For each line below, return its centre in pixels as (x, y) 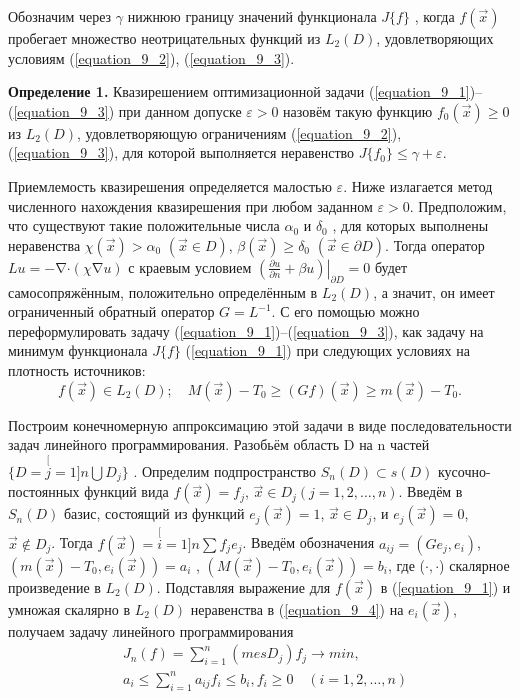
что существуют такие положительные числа (144, 225)
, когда (434, 16)
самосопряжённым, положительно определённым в (163, 291)
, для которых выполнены (410, 225)
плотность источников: (77, 369)
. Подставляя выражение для (243, 586)
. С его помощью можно (345, 311)
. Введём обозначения (308, 542)
